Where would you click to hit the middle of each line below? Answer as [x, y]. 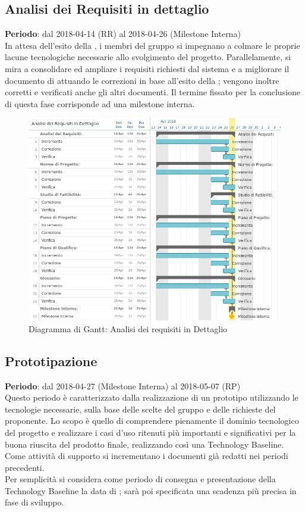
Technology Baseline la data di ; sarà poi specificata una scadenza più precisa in [151, 490]
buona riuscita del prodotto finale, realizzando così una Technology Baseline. [144, 444]
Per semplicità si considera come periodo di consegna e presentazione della [140, 479]
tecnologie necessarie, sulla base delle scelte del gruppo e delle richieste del [140, 409]
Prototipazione [51, 360]
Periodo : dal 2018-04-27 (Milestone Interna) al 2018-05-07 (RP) [123, 385]
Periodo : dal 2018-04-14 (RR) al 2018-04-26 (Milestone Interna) [123, 34]
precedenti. [25, 467]
